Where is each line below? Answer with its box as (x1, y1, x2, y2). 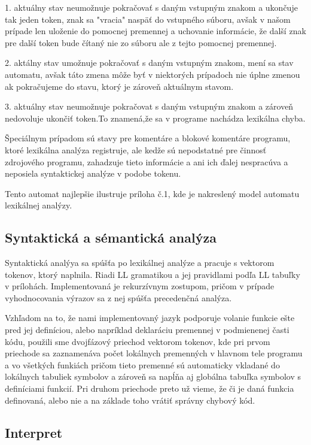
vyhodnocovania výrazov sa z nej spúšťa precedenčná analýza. (5, 291, 232, 304)
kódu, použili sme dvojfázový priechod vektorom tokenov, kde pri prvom (5, 335, 270, 347)
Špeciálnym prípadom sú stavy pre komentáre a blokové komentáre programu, (5, 132, 291, 144)
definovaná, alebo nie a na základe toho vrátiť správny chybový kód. (5, 393, 255, 406)
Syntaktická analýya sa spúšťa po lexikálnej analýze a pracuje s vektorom (5, 256, 275, 269)
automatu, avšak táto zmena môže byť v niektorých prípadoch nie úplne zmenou (5, 68, 300, 80)
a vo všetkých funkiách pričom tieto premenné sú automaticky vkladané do (5, 358, 280, 371)
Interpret (5, 423, 63, 441)
